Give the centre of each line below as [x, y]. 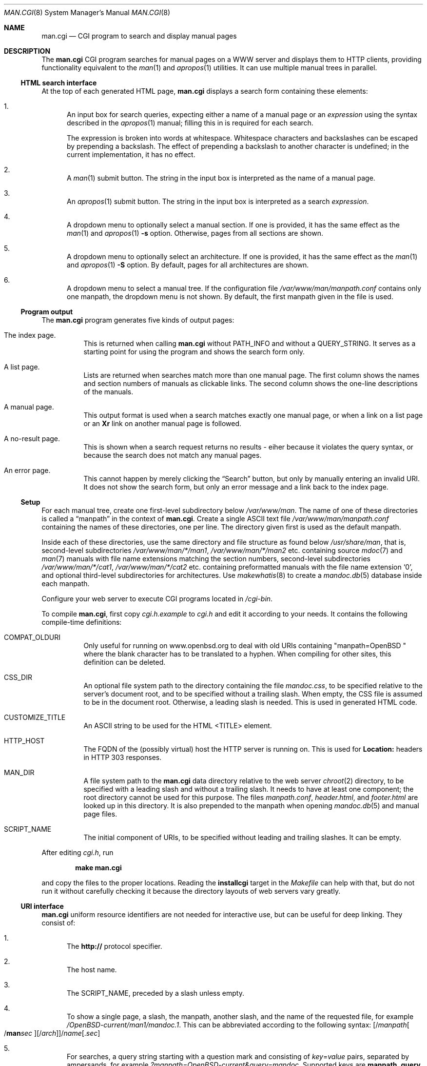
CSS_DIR [18, 677]
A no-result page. [32, 439]
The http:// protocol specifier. [115, 946]
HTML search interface [59, 83]
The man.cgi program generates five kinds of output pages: [138, 320]
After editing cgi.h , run [78, 852]
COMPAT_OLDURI [32, 637]
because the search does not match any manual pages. [173, 455]
